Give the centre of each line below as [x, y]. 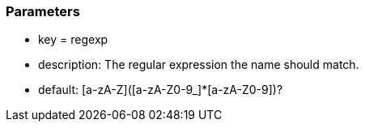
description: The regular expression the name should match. [199, 65]
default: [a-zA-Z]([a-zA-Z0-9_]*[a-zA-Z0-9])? [161, 90]
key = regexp [73, 40]
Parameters [43, 11]
